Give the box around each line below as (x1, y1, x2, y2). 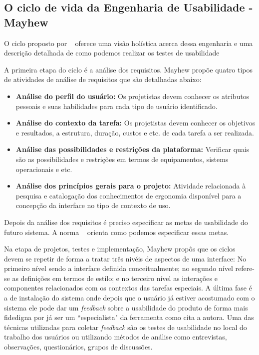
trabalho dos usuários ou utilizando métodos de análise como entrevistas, (4, 331, 227, 342)
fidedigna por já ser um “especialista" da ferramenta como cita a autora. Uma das (4, 312, 254, 322)
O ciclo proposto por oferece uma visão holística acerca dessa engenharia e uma (4, 37, 253, 48)
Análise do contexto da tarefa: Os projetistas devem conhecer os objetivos (15, 117, 256, 128)
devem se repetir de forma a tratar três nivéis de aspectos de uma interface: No (4, 253, 247, 263)
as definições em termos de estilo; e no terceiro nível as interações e (12, 272, 218, 283)
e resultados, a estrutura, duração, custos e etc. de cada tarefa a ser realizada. (15, 127, 254, 137)
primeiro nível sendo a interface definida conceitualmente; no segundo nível (4, 263, 233, 273)
